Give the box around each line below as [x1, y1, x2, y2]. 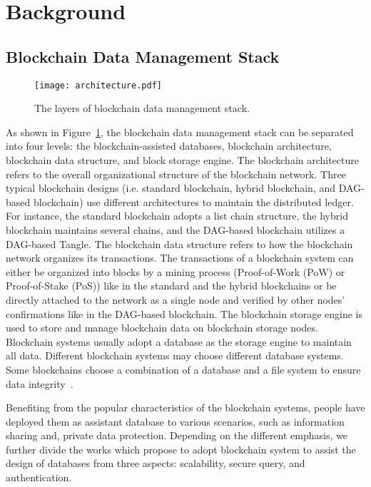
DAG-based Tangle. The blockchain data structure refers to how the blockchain [6, 236, 353, 251]
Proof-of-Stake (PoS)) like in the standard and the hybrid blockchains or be [6, 278, 337, 293]
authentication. [6, 470, 72, 485]
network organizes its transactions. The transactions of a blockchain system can [6, 250, 354, 265]
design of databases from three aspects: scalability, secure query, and [6, 456, 305, 471]
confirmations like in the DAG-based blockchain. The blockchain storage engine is [6, 306, 362, 321]
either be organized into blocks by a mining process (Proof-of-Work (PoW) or [6, 264, 345, 279]
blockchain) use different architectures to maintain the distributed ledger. [33, 194, 354, 209]
